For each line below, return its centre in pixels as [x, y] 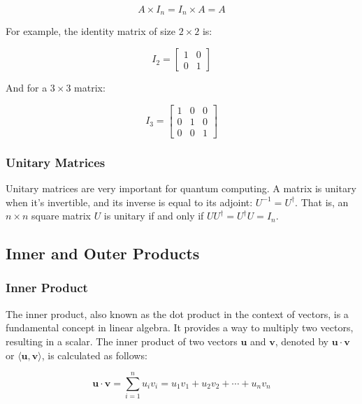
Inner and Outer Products [103, 253]
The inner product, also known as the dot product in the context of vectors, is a [177, 313]
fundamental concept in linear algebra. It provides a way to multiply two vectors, [180, 327]
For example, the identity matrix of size [91, 31]
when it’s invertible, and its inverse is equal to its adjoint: [129, 202]
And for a [27, 88]
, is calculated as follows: [94, 355]
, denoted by [302, 341]
